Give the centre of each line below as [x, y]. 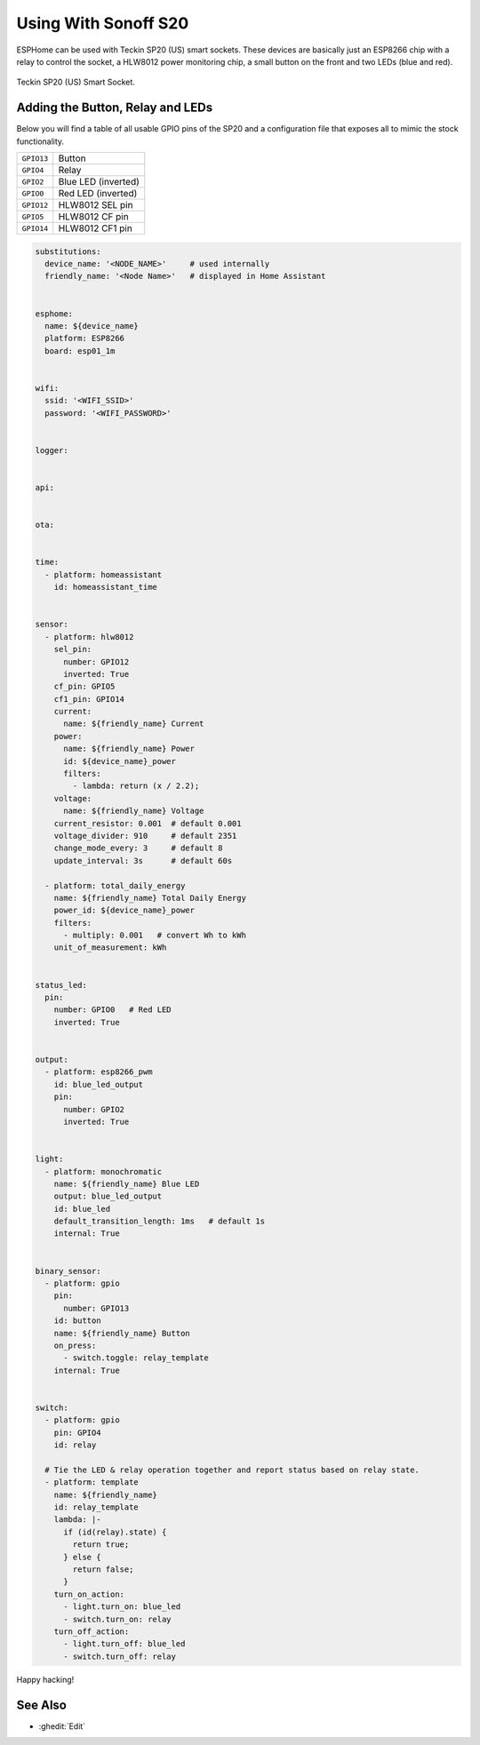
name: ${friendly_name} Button [122, 1333]
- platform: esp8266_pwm [99, 1072]
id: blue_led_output [99, 1084]
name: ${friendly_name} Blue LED [127, 1183]
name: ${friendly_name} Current [134, 724]
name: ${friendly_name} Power [129, 749]
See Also [41, 1705]
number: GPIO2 [94, 1109]
